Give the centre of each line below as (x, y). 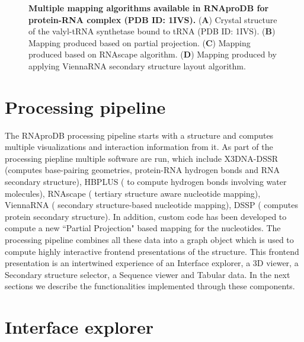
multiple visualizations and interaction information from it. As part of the (139, 147)
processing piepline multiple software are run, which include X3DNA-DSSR (142, 158)
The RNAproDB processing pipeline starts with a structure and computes (139, 135)
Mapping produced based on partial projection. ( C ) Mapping (140, 42)
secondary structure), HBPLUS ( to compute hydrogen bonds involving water (146, 182)
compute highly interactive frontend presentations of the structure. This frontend (152, 251)
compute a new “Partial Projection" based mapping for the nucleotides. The (143, 228)
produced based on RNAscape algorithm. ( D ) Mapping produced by (153, 54)
